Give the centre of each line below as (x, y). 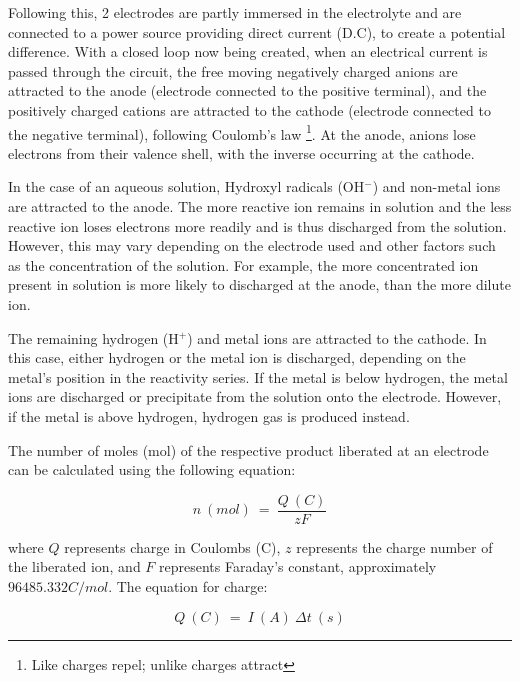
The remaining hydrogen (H (93, 337)
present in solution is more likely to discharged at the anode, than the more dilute (259, 284)
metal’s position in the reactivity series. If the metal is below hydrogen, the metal (258, 376)
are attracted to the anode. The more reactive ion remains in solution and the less (260, 206)
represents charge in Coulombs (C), (172, 546)
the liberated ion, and (74, 566)
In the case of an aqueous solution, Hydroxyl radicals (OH (186, 186)
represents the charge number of (394, 546)
